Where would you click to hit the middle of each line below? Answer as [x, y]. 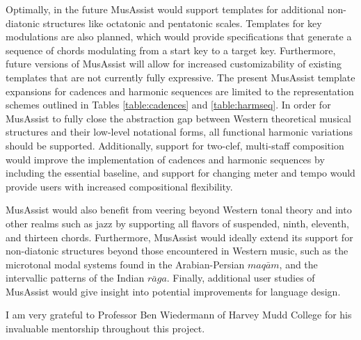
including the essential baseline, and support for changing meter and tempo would [180, 173]
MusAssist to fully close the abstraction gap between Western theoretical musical [178, 118]
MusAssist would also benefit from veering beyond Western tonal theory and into [179, 210]
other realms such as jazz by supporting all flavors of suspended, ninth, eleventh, [177, 223]
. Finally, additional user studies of [241, 278]
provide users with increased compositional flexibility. [119, 186]
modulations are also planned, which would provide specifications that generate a [179, 37]
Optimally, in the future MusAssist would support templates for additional [165, 9]
